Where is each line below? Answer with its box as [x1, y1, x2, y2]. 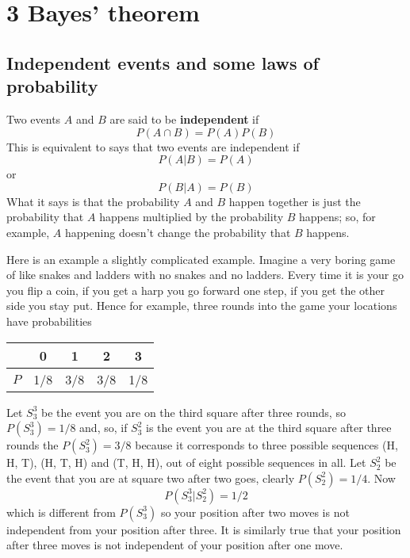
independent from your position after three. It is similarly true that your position [6, 521, 401, 537]
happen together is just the [228, 193, 361, 209]
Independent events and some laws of [6, 50, 319, 75]
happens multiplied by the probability [99, 208, 284, 225]
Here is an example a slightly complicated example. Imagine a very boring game [6, 250, 396, 267]
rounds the [6, 437, 59, 453]
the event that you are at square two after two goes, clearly [6, 469, 295, 486]
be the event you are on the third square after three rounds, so [41, 403, 346, 420]
